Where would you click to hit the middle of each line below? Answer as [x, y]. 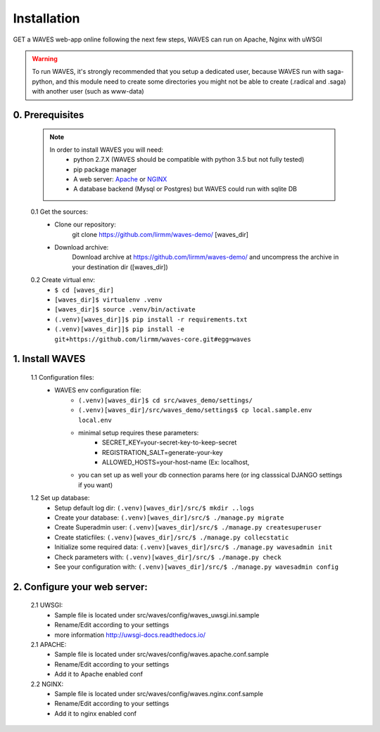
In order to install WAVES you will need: [107, 149]
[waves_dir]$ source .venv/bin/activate [125, 310]
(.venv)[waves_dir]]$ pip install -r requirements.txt [151, 319]
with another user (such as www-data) [88, 91]
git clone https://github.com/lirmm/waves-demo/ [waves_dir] [160, 234]
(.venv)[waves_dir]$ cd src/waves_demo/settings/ [166, 400]
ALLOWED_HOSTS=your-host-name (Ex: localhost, [176, 462]
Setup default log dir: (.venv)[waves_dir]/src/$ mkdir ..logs [154, 508]
